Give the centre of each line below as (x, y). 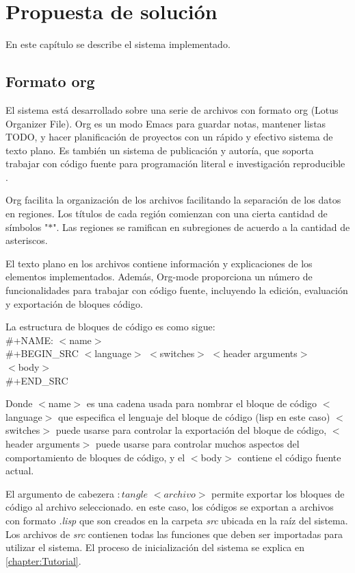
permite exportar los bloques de (278, 493)
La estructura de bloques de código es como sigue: (110, 327)
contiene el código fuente (289, 457)
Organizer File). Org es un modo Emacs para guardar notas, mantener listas (166, 123)
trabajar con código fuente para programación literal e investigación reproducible (175, 163)
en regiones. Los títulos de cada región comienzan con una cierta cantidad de (167, 214)
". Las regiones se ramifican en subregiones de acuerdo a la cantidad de (201, 227)
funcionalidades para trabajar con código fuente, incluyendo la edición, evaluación (177, 290)
